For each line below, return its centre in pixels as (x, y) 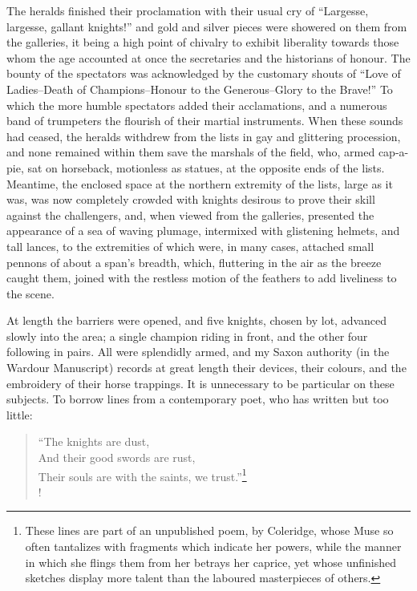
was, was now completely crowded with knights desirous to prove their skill (191, 199)
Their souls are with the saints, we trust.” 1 (142, 475)
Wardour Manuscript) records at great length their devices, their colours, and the (206, 368)
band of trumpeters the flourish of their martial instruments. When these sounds (205, 121)
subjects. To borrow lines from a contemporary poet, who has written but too (198, 399)
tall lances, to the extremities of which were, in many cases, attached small (190, 246)
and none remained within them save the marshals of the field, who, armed (191, 152)
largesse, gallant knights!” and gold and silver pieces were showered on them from (207, 26)
